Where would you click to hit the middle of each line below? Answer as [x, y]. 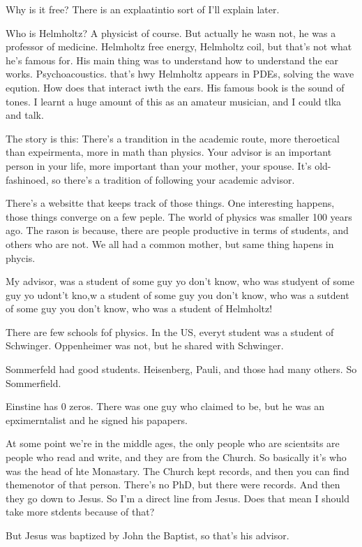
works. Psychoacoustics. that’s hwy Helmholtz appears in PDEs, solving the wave [180, 74]
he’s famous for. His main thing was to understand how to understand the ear [172, 60]
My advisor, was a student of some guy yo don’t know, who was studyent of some [180, 281]
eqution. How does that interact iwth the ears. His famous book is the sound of [175, 87]
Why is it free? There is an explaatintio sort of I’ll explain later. [143, 9]
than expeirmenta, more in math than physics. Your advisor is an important [169, 152]
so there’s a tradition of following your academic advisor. [173, 179]
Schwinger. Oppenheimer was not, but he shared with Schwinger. [145, 345]
